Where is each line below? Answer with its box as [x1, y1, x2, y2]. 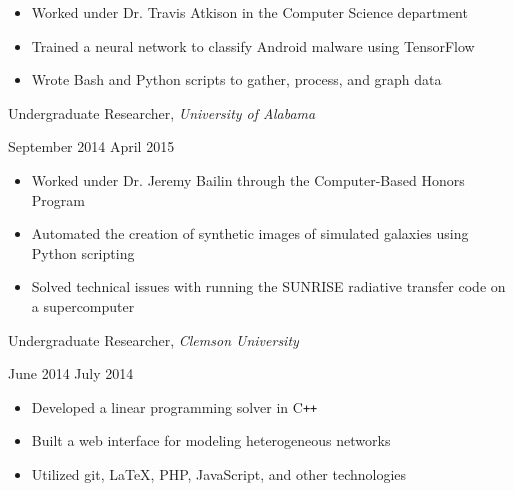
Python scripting [31, 242, 135, 263]
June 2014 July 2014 [8, 363, 134, 384]
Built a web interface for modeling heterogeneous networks [31, 430, 391, 451]
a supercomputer [31, 295, 135, 316]
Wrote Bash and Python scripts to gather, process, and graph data [31, 69, 442, 90]
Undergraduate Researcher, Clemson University [8, 329, 299, 350]
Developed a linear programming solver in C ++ [31, 396, 318, 417]
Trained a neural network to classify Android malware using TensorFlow [31, 35, 475, 56]
